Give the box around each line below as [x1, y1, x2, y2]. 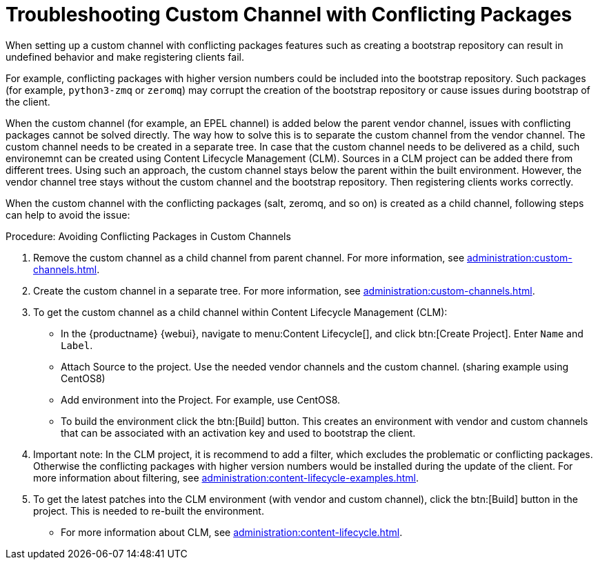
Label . [61, 339, 93, 351]
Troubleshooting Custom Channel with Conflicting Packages [6, 3, 572, 26]
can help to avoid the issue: [6, 208, 130, 221]
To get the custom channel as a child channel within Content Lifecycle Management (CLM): [33, 306, 448, 318]
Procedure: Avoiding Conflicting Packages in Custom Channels [6, 230, 291, 242]
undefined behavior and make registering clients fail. [6, 50, 244, 63]
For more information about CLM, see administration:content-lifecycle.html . [61, 526, 403, 538]
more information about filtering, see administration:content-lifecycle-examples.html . [33, 471, 419, 484]
